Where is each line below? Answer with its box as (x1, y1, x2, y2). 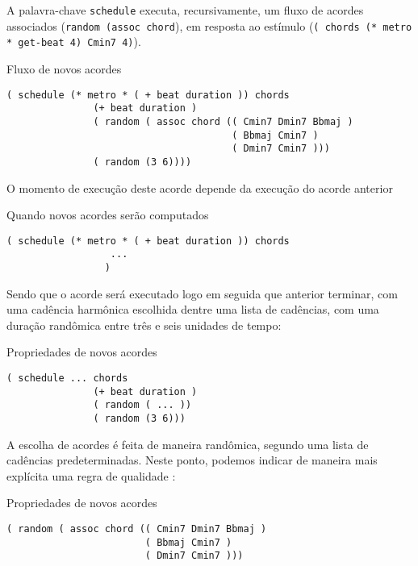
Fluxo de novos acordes (6, 60, 122, 77)
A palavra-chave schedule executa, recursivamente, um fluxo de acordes (6, 2, 364, 18)
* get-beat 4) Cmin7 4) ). (6, 33, 141, 50)
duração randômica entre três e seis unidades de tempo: (6, 316, 282, 333)
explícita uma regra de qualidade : (6, 467, 176, 484)
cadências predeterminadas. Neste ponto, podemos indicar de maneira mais (6, 452, 378, 468)
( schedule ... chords (6, 372, 128, 385)
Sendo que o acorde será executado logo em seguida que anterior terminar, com (6, 285, 398, 302)
